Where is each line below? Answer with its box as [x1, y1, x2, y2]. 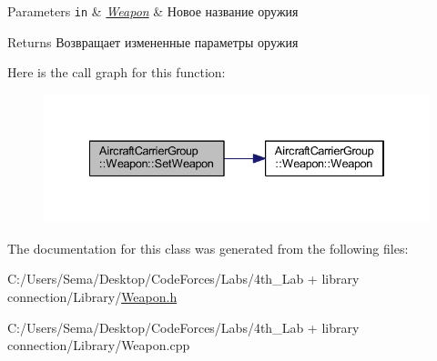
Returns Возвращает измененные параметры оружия [7, 32, 299, 51]
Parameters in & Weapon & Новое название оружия [7, 2, 299, 20]
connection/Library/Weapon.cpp [7, 336, 190, 355]
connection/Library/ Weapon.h [7, 286, 178, 306]
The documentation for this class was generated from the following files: [7, 238, 409, 257]
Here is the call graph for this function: [7, 63, 226, 82]
